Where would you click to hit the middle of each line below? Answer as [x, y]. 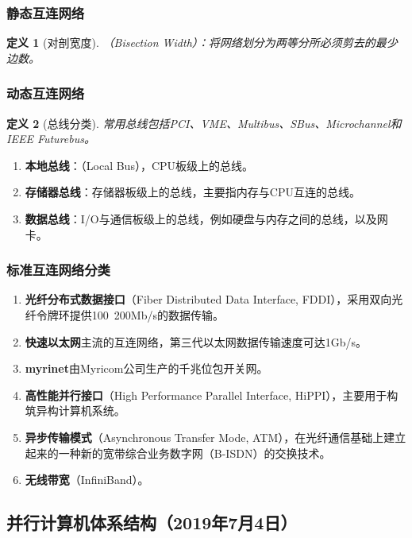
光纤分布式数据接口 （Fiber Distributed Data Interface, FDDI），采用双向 [208, 299]
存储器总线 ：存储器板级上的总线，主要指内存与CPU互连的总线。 [193, 192]
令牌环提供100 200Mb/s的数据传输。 [130, 315]
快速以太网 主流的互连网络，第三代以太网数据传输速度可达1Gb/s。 [196, 341]
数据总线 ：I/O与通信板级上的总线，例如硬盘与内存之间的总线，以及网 [206, 219]
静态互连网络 [46, 12]
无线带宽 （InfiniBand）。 [87, 480]
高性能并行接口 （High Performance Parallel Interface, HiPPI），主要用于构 [212, 395]
